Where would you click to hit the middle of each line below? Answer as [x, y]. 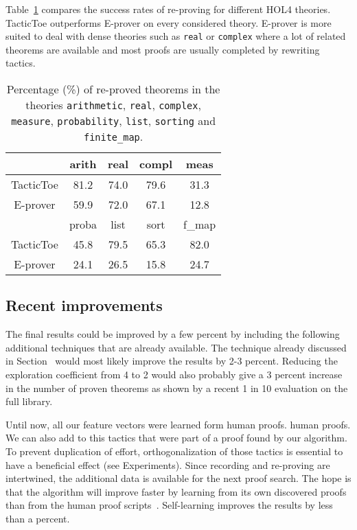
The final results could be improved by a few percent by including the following [173, 334]
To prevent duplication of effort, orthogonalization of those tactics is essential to [174, 451]
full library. [29, 401]
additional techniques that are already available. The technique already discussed [176, 347]
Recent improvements [84, 305]
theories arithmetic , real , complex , [113, 105]
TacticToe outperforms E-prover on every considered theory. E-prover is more [169, 22]
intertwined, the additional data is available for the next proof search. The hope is [178, 478]
